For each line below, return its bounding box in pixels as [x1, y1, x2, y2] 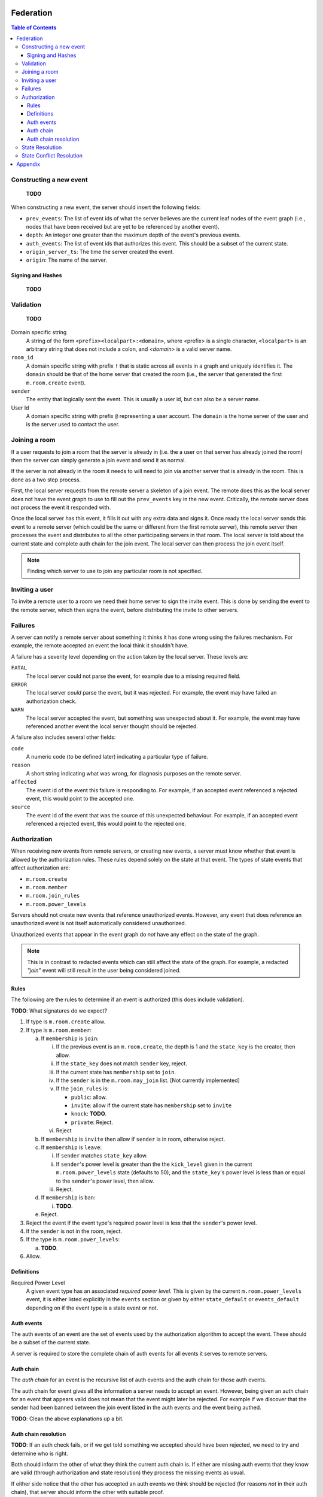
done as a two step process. [11, 476, 81, 483]
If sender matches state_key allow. [56, 1152, 148, 1159]
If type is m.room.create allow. [26, 1018, 106, 1025]
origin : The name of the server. [26, 256, 108, 263]
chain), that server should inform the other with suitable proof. [11, 1489, 164, 1496]
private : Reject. [71, 1119, 114, 1126]
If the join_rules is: [56, 1085, 109, 1092]
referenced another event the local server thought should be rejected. [26, 722, 199, 730]
